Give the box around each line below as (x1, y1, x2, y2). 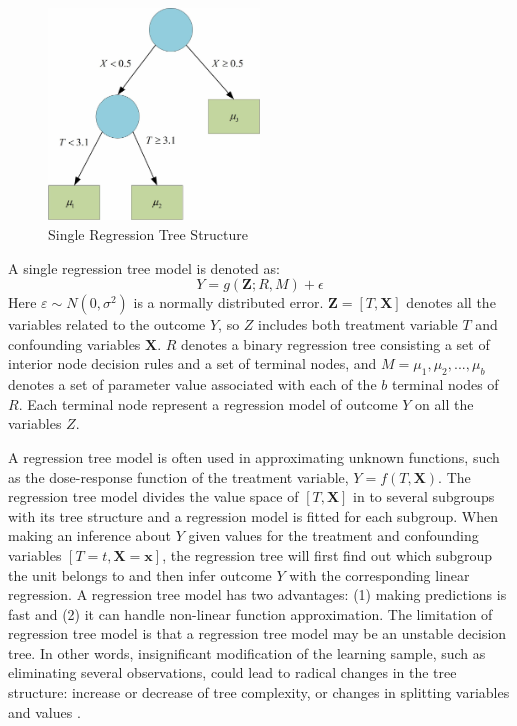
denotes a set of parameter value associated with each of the (8, 374, 377, 395)
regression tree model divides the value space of (8, 486, 299, 507)
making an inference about (8, 525, 172, 546)
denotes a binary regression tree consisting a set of (181, 333, 490, 354)
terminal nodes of (391, 374, 499, 395)
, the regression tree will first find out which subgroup (162, 544, 493, 565)
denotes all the (406, 292, 496, 313)
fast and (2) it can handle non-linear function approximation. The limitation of (8, 603, 493, 624)
